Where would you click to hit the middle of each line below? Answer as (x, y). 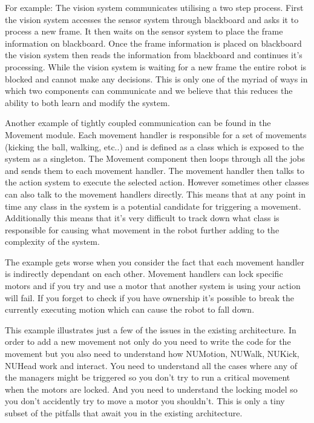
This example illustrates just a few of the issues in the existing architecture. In (151, 329)
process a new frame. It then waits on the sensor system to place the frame (144, 31)
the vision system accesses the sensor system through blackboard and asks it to (152, 19)
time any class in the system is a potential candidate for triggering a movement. (153, 206)
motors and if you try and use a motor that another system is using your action (153, 286)
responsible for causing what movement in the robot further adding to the (142, 229)
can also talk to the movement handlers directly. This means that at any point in (155, 194)
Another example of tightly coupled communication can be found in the (138, 123)
